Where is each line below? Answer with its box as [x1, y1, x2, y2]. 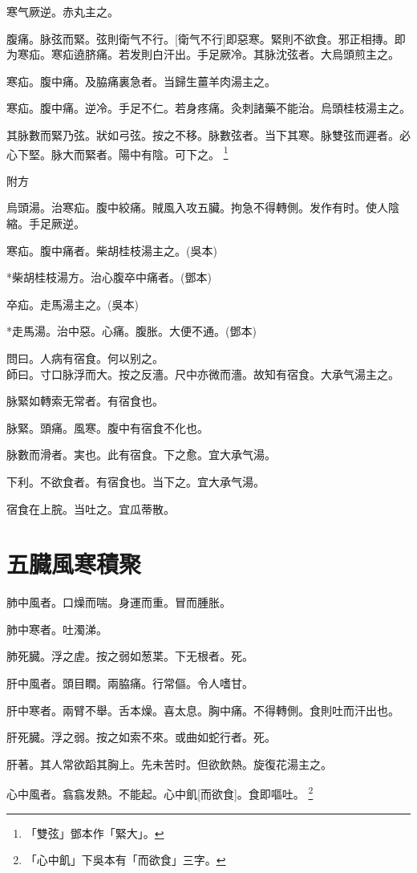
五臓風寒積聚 [6, 547, 142, 580]
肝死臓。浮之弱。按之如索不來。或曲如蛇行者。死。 [6, 729, 276, 745]
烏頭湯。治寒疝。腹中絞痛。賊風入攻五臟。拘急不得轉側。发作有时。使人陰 [6, 199, 399, 216]
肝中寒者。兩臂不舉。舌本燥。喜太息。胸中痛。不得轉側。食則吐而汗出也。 [6, 701, 399, 718]
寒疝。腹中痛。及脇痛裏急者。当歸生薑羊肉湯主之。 [6, 72, 276, 89]
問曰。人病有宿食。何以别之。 [6, 349, 164, 366]
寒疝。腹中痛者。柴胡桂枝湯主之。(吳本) [6, 242, 217, 258]
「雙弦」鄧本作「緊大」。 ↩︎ [25, 824, 164, 841]
